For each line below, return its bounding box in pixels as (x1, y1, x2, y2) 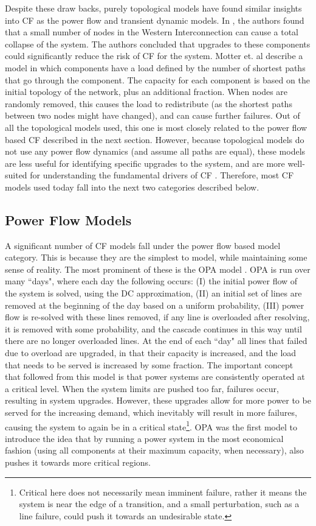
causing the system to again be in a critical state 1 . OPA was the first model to (5, 418, 297, 433)
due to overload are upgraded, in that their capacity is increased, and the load (5, 346, 297, 359)
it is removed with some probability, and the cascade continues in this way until (5, 322, 302, 335)
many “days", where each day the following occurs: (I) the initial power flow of (5, 275, 298, 287)
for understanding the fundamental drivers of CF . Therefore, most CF (30, 169, 294, 181)
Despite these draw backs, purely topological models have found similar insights (5, 2, 302, 14)
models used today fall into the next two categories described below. (5, 180, 259, 193)
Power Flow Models (5, 210, 132, 229)
